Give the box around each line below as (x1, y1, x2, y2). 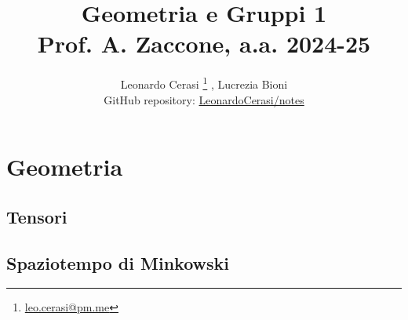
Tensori (6, 204, 67, 228)
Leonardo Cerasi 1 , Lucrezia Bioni (120, 74, 288, 92)
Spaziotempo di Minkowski (6, 250, 229, 275)
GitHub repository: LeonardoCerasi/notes (104, 91, 304, 107)
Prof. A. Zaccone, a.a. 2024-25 (37, 27, 371, 60)
